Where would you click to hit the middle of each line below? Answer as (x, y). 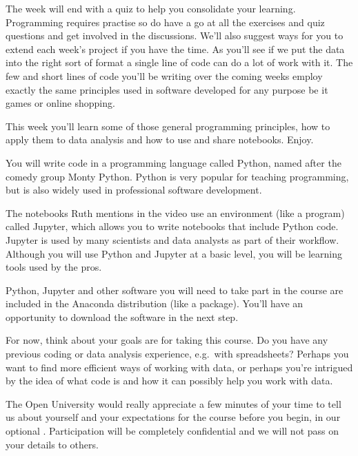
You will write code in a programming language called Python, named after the (173, 162)
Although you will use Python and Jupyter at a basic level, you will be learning (174, 253)
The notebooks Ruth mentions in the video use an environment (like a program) (175, 213)
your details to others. (52, 444)
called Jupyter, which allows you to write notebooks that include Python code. (172, 226)
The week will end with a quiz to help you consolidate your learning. (151, 8)
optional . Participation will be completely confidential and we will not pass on (172, 431)
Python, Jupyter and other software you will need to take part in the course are (175, 290)
